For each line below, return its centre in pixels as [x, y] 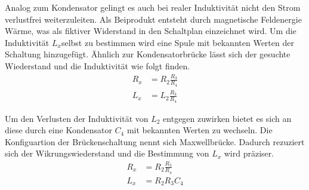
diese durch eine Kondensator [58, 130]
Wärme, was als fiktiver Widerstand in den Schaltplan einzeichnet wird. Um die [151, 31]
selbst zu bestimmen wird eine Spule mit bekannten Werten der [177, 42]
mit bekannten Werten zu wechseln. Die [200, 130]
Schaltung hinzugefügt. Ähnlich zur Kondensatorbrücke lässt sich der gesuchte [148, 54]
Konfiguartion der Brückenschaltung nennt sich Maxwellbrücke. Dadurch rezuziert [155, 141]
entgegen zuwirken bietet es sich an [227, 118]
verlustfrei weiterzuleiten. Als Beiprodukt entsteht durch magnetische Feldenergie [153, 19]
